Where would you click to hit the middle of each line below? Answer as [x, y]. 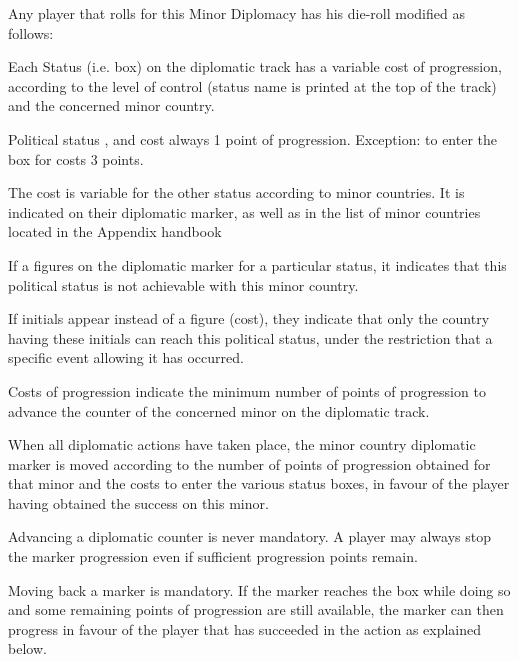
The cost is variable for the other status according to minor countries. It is [236, 192]
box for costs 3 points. [76, 158]
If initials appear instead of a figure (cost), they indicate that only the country [249, 318]
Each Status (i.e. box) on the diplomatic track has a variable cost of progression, [255, 66]
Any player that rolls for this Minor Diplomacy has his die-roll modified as [236, 13]
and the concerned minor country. [111, 105]
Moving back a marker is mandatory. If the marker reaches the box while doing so [259, 589]
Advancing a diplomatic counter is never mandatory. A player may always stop [249, 536]
